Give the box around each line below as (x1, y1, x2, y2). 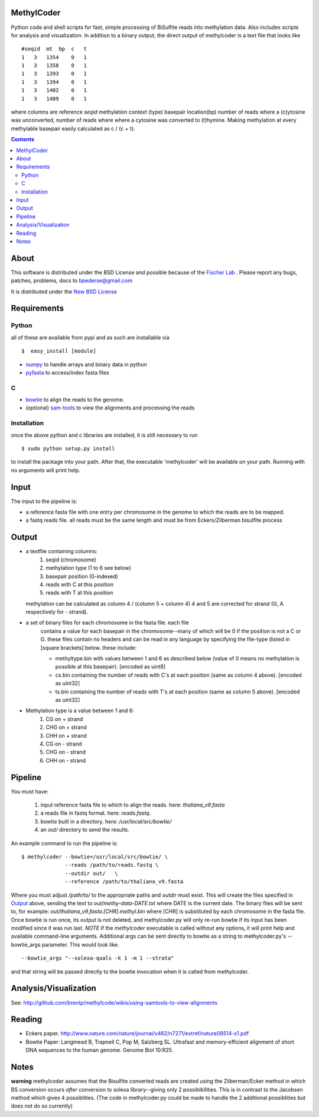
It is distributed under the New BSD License (11, 288, 118, 295)
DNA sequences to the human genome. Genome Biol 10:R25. (25, 1047, 174, 1054)
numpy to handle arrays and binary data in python (25, 361, 148, 368)
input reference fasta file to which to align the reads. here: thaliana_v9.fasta (40, 802, 225, 809)
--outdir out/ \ (65, 870, 118, 877)
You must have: (11, 787, 49, 795)
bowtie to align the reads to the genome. (25, 396, 125, 403)
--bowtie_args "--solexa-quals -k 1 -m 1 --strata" (21, 955, 174, 961)
